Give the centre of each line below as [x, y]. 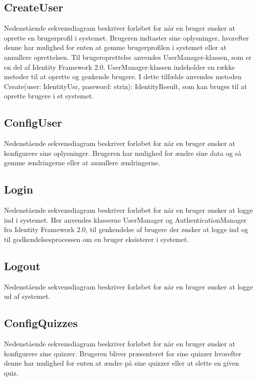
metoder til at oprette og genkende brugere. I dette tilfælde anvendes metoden [123, 76]
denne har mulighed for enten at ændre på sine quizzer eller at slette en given [122, 363]
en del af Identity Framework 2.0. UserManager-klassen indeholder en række [120, 67]
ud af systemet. [27, 296]
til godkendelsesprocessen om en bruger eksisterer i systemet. [97, 239]
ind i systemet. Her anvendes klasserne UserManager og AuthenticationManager [125, 219]
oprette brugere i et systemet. [49, 96]
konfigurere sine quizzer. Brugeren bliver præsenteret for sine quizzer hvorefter [123, 353]
